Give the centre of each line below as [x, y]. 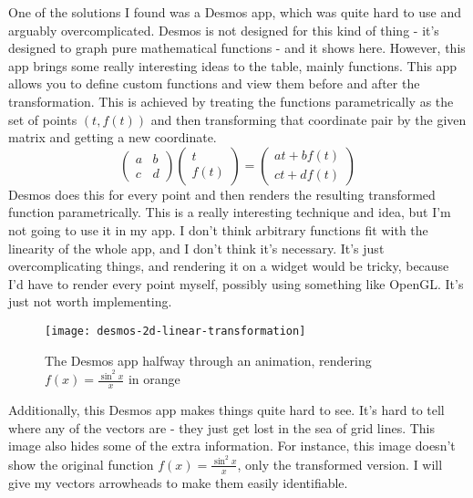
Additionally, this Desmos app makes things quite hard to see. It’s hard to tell [226, 410]
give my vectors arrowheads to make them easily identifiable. [178, 482]
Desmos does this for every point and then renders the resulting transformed [222, 194]
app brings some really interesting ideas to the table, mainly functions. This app [233, 65]
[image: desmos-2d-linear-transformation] [175, 331]
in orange [154, 379]
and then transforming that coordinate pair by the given [308, 119]
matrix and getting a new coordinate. [113, 137]
